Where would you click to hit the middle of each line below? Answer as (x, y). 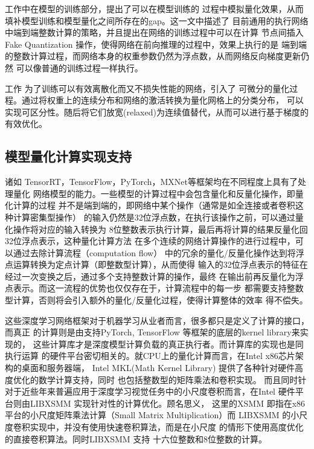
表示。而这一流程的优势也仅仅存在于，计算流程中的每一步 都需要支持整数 (158, 288)
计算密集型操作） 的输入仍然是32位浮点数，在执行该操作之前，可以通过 (154, 217)
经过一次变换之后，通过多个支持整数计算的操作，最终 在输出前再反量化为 (150, 276)
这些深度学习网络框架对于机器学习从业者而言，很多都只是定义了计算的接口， (157, 320)
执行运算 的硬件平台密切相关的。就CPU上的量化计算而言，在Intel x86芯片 (150, 356)
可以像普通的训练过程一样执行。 (79, 67)
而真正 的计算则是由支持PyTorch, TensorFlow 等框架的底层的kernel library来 (152, 332)
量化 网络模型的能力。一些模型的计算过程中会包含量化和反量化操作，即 (154, 193)
